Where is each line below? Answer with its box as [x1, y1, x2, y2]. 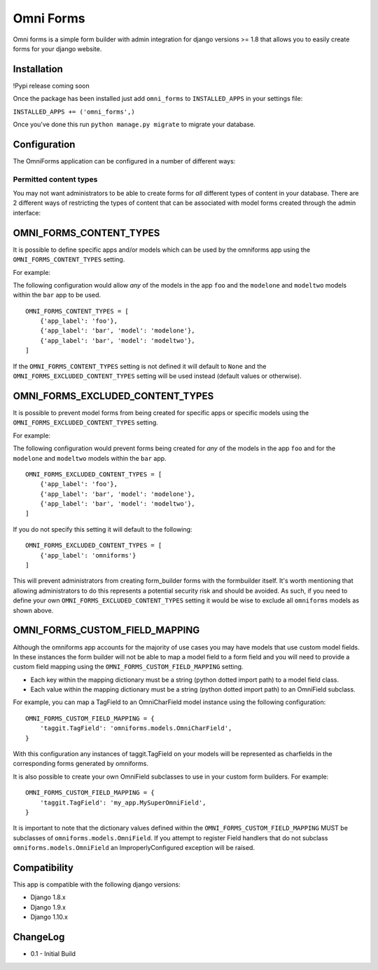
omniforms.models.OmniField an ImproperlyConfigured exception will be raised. [13, 844, 255, 852]
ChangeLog [13, 931, 65, 943]
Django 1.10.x [30, 912, 68, 922]
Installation [13, 63, 63, 75]
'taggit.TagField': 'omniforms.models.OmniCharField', [39, 725, 232, 732]
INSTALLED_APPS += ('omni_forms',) [13, 107, 136, 116]
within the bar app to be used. [13, 291, 101, 299]
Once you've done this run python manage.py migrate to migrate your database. [13, 120, 255, 129]
